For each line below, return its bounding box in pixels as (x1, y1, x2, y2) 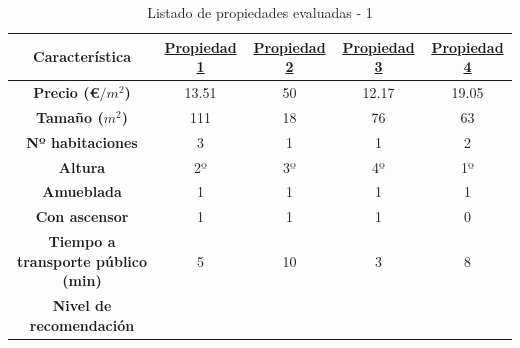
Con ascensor (35, 206, 129, 227)
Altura (58, 156, 106, 177)
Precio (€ (33, 82, 100, 103)
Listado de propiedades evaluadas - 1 (147, 2, 373, 22)
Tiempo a (48, 231, 116, 252)
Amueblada (42, 181, 122, 202)
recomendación (29, 314, 135, 335)
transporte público (16, 250, 148, 271)
